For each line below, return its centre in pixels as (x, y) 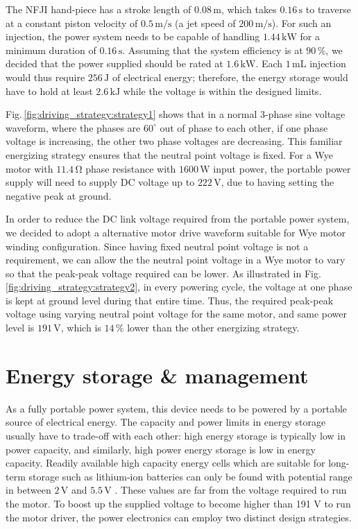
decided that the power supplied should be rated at (114, 63)
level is (20, 328)
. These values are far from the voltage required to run (231, 490)
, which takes (249, 9)
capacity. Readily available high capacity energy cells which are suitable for (165, 463)
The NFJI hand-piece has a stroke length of (99, 9)
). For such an (301, 23)
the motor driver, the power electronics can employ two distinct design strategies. (179, 517)
